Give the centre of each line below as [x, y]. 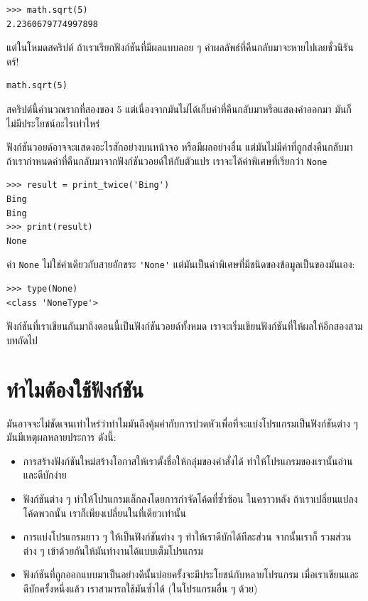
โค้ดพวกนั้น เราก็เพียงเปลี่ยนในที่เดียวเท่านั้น [104, 512]
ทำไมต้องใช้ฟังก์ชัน [75, 389]
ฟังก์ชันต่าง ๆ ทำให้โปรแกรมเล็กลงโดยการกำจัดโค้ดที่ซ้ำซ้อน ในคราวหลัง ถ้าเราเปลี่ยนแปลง [190, 498]
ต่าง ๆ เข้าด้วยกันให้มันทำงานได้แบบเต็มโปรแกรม [113, 550]
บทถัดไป [22, 340]
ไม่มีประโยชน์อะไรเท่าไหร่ [53, 123]
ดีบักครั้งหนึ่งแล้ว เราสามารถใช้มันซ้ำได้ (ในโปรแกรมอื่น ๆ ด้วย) [140, 588]
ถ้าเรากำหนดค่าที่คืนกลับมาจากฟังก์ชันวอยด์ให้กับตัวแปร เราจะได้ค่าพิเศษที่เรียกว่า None [167, 160]
